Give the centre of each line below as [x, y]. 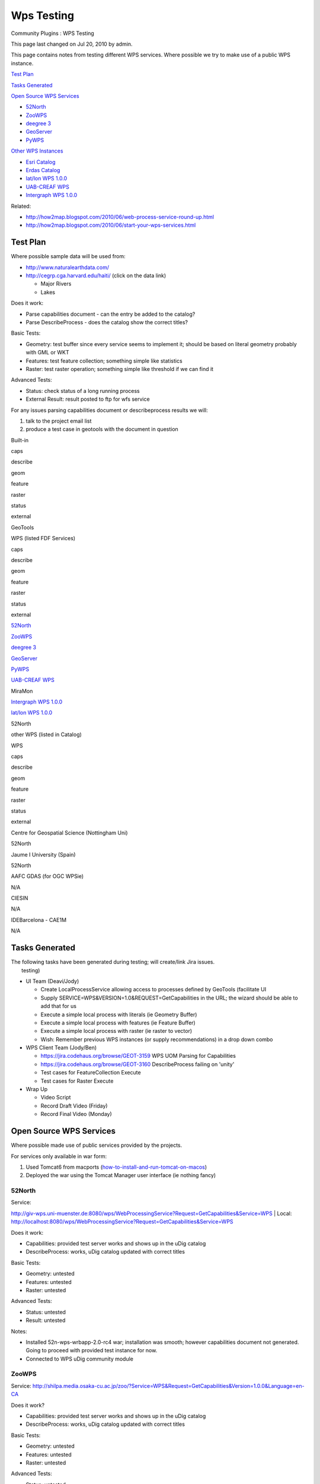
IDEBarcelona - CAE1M [39, 919]
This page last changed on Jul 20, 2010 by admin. [72, 44]
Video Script [56, 1098]
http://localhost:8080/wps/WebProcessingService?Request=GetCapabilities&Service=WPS [122, 1222]
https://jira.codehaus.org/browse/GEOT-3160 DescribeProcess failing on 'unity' [137, 1064]
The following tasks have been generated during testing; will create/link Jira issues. [113, 962]
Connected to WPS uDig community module [79, 1359]
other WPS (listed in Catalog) [47, 735]
